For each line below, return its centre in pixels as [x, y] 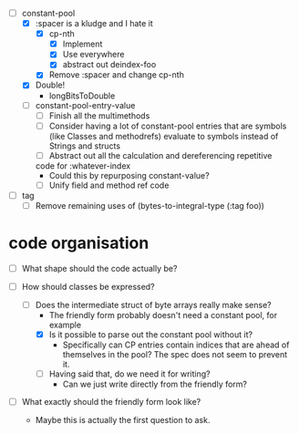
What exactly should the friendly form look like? [111, 402]
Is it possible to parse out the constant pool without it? [150, 335]
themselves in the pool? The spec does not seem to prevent [175, 355]
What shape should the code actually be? [99, 268]
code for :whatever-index [83, 165]
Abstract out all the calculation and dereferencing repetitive [160, 155]
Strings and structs [84, 146]
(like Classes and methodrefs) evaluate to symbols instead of [164, 136]
